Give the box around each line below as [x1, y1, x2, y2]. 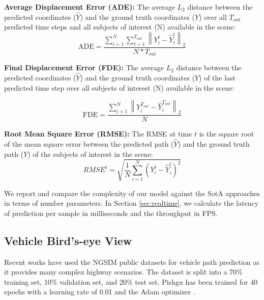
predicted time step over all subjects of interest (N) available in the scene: [4, 82, 234, 93]
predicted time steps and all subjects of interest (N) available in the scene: [4, 21, 236, 32]
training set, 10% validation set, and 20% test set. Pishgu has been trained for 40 [4, 276, 258, 287]
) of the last [199, 72, 236, 83]
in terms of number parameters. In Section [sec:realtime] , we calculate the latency [4, 198, 259, 208]
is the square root [199, 128, 254, 139]
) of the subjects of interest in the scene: [27, 148, 153, 159]
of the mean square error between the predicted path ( [4, 138, 174, 149]
